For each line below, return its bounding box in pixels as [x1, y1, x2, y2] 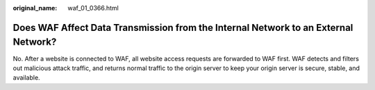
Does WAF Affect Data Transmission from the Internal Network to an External [12, 21, 353, 34]
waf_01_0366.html [67, 4, 119, 12]
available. [12, 74, 41, 82]
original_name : [12, 4, 58, 12]
